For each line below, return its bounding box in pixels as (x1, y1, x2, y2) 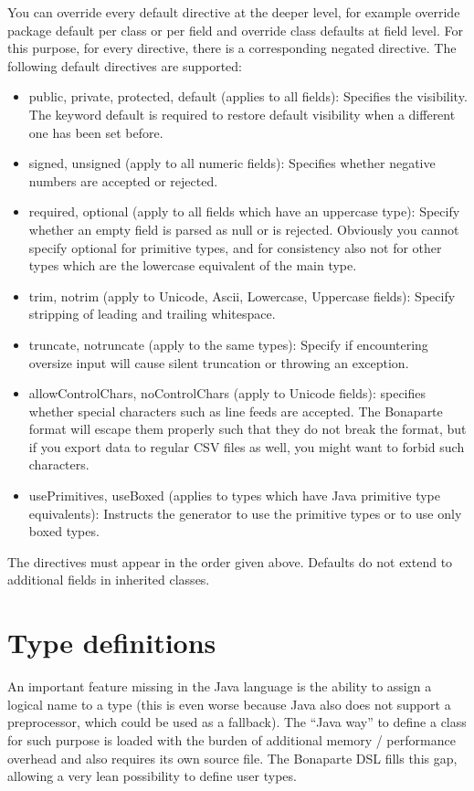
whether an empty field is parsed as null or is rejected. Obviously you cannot (28, 219, 459, 238)
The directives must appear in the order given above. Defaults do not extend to (7, 552, 453, 571)
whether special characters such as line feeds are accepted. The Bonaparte (28, 401, 443, 420)
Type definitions (7, 624, 216, 661)
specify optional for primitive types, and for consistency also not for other (28, 237, 442, 257)
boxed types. (28, 522, 100, 541)
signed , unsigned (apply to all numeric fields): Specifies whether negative (28, 153, 436, 173)
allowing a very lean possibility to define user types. (7, 766, 297, 786)
